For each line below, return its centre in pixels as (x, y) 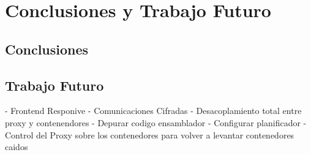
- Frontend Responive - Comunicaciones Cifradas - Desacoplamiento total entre (153, 111)
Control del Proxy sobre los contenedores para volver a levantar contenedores (150, 134)
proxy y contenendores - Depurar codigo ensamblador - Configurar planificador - (156, 122)
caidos (17, 147)
